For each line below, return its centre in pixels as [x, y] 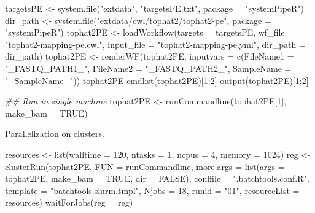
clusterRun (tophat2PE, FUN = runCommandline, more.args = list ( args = [145, 166]
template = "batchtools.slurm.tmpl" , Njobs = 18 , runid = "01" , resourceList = [152, 190]
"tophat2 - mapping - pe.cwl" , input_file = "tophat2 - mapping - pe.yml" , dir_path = [155, 44]
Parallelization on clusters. [55, 134]
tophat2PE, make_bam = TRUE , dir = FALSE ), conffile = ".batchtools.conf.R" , [157, 178]
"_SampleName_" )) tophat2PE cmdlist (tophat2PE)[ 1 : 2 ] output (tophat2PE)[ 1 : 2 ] [157, 80]
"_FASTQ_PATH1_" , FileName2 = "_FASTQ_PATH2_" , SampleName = [148, 68]
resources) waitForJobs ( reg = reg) [69, 202]
